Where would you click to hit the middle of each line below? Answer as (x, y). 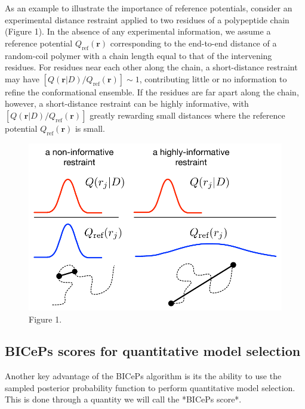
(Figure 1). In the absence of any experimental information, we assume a (138, 31)
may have (22, 78)
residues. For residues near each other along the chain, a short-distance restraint (151, 67)
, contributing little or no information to (213, 78)
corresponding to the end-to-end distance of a (193, 43)
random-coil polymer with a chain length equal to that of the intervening (138, 55)
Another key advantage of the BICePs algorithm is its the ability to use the (143, 376)
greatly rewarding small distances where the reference (187, 115)
